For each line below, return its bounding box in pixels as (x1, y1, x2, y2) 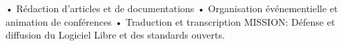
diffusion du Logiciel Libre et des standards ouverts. (6, 28, 225, 42)
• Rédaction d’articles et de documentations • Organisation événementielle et (6, 1, 338, 15)
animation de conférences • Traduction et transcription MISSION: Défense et (6, 14, 335, 28)
